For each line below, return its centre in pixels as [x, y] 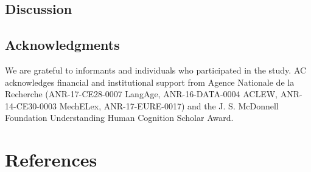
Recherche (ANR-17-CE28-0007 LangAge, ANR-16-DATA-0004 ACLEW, [141, 94]
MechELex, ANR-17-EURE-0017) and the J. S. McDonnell [169, 105]
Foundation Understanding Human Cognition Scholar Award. [119, 118]
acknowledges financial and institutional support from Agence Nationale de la [150, 82]
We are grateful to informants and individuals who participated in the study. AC [156, 70]
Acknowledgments [62, 45]
